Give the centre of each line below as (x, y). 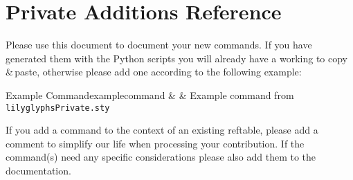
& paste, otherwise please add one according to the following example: (154, 72)
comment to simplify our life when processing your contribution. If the (155, 143)
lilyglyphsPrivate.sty (58, 108)
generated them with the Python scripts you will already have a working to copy (177, 58)
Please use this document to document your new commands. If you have (159, 45)
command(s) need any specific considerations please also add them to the (161, 157)
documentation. (38, 170)
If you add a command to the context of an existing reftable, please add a (162, 130)
